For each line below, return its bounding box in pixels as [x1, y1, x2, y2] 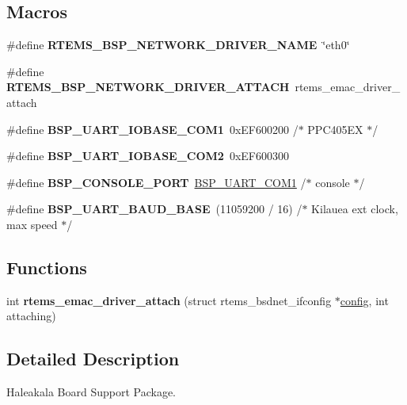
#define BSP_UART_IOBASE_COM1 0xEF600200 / [6, 120, 299, 137]
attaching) [6, 308, 56, 324]
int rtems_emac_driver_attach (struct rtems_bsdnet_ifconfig [6, 292, 332, 308]
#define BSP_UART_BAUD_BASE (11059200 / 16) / [6, 201, 302, 217]
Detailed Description [6, 346, 180, 371]
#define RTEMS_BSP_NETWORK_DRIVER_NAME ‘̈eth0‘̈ [6, 36, 350, 53]
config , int [340, 292, 389, 308]
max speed [6, 216, 58, 232]
